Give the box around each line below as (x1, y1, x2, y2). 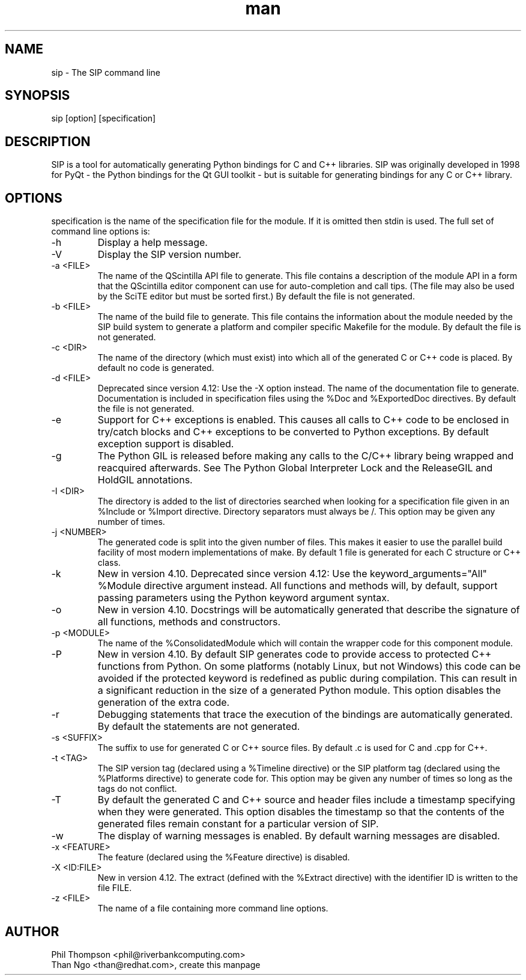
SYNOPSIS (5, 88, 70, 103)
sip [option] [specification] (51, 113, 156, 124)
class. (97, 557, 121, 568)
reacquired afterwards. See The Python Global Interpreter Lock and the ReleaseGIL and (97, 462, 493, 474)
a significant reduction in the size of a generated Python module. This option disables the (97, 684, 501, 697)
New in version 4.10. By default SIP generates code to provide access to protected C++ (97, 648, 492, 661)
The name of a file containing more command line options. (97, 903, 328, 914)
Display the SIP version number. (97, 248, 241, 261)
